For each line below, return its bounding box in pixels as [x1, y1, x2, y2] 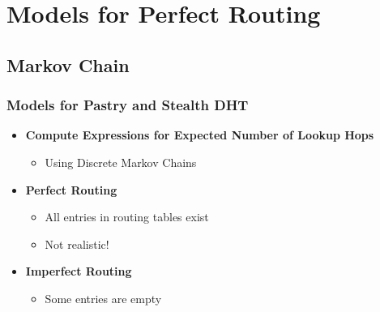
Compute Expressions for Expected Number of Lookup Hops [25, 126, 374, 143]
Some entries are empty [45, 289, 162, 306]
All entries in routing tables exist [45, 208, 209, 225]
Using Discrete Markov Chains [45, 153, 197, 170]
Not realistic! [45, 235, 109, 252]
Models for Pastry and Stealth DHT [6, 95, 249, 115]
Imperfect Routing [25, 263, 132, 280]
